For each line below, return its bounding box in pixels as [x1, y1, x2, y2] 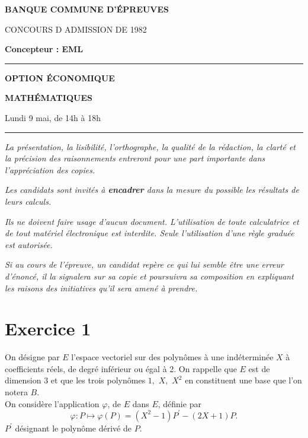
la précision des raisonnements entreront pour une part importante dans [5, 152, 265, 164]
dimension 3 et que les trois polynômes [5, 374, 146, 386]
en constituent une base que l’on [185, 374, 302, 386]
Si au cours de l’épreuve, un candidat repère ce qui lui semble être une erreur [5, 258, 284, 271]
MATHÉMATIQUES [5, 91, 92, 104]
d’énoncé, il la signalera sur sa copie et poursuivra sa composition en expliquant [5, 269, 294, 282]
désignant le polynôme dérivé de [15, 421, 131, 434]
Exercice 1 [5, 316, 91, 341]
